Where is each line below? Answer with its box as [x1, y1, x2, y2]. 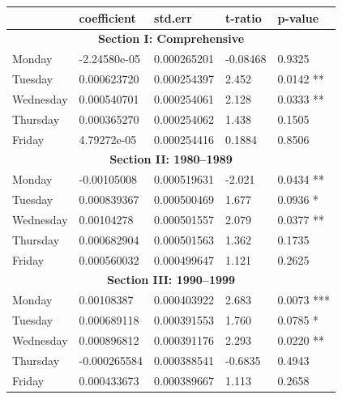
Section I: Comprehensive [98, 30, 245, 47]
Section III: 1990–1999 [107, 271, 236, 288]
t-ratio [225, 9, 262, 26]
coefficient [79, 9, 136, 26]
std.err [154, 9, 192, 26]
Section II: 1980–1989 [109, 151, 233, 168]
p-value [277, 9, 319, 26]
